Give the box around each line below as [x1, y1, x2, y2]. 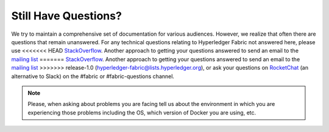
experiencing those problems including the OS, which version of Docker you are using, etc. [27, 109, 256, 116]
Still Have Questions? [11, 9, 122, 22]
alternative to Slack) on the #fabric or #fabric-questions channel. [11, 73, 175, 80]
